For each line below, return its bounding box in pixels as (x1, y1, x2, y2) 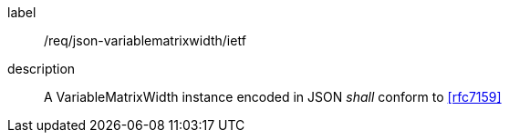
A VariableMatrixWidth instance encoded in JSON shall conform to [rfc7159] (44, 89, 502, 105)
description (7, 61, 76, 76)
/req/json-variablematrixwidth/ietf (44, 33, 246, 48)
